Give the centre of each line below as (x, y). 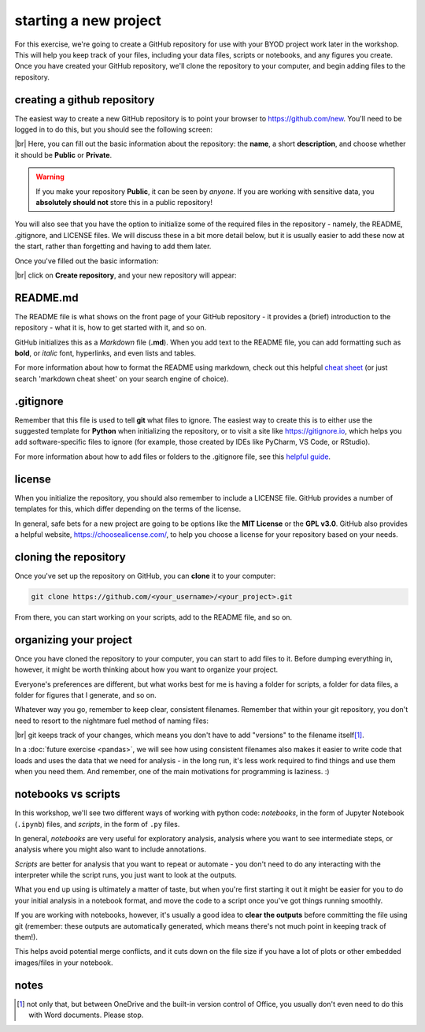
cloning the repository (70, 557)
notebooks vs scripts (68, 794)
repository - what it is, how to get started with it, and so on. (111, 328)
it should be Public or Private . (63, 155)
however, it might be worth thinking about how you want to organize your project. (146, 669)
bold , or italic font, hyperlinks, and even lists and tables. (105, 353)
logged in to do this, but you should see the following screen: (113, 129)
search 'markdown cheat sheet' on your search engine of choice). (122, 378)
